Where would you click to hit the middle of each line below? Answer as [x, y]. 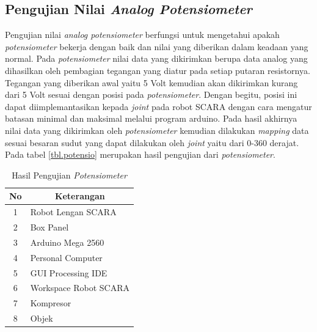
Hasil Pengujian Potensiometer [69, 175]
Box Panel [49, 227]
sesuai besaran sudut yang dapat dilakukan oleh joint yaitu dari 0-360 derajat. [152, 142]
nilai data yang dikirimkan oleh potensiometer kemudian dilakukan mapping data [157, 130]
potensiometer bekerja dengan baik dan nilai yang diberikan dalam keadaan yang [157, 46]
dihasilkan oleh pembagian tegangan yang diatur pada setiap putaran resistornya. [158, 70]
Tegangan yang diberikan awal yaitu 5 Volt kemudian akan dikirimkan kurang [151, 82]
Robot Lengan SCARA [73, 212]
